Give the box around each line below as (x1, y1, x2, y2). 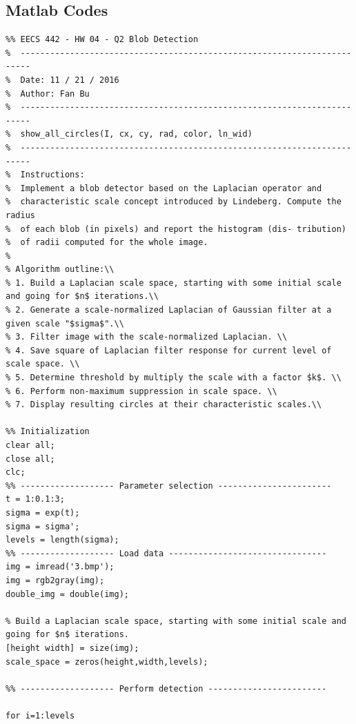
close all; (6, 453, 55, 464)
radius (6, 210, 35, 220)
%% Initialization (6, 427, 90, 437)
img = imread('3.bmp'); (6, 562, 115, 572)
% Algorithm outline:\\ (6, 264, 115, 275)
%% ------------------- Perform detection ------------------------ (6, 683, 327, 694)
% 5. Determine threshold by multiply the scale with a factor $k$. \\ (6, 373, 342, 383)
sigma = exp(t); (6, 507, 80, 518)
